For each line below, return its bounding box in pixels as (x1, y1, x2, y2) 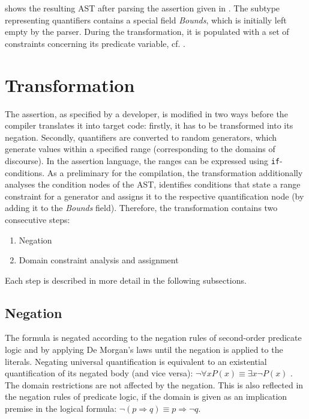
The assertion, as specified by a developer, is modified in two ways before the (5, 107, 288, 120)
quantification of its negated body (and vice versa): (5, 367, 193, 379)
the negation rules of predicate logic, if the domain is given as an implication (5, 390, 287, 403)
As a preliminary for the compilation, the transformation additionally (47, 166, 303, 179)
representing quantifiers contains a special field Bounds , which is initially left (5, 13, 287, 26)
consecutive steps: (5, 213, 70, 225)
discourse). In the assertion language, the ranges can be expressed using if (5, 154, 280, 167)
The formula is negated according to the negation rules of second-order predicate (5, 331, 302, 344)
